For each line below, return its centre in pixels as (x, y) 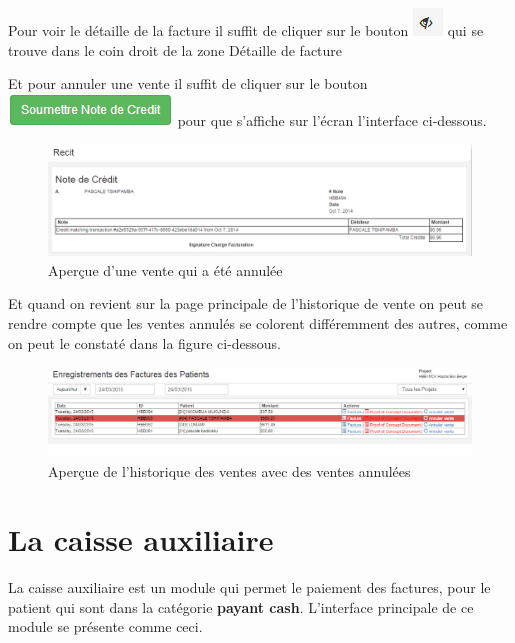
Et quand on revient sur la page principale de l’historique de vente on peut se (246, 303)
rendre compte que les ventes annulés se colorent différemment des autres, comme (258, 322)
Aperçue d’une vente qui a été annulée (165, 269)
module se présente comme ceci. (105, 626)
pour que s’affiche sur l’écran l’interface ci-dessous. (332, 119)
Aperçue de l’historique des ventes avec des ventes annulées (229, 470)
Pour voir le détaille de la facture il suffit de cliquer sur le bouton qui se (246, 30)
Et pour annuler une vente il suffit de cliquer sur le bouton (188, 83)
